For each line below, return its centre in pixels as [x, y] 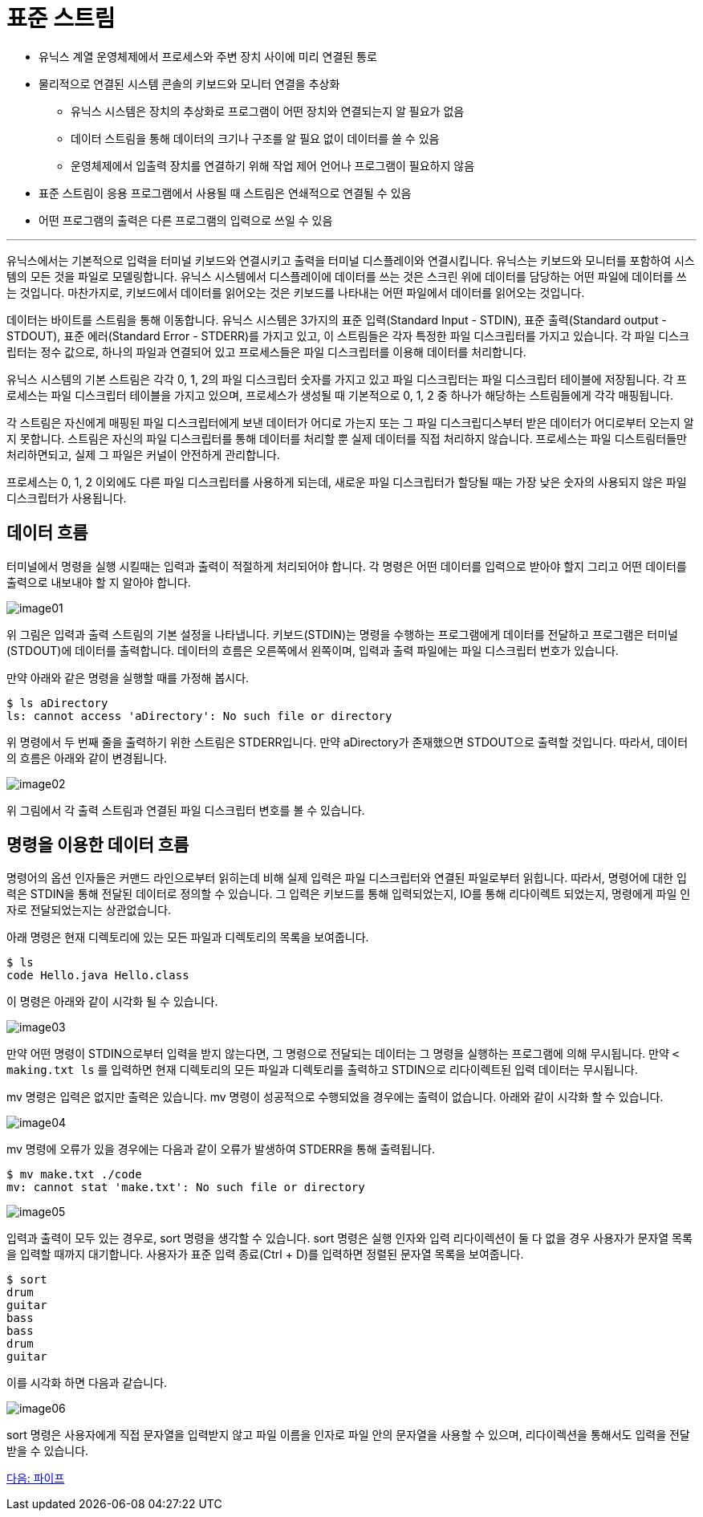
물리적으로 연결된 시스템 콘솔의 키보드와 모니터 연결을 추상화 [189, 83]
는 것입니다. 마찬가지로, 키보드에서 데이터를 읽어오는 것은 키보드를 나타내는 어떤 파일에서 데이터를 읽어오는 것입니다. [296, 292]
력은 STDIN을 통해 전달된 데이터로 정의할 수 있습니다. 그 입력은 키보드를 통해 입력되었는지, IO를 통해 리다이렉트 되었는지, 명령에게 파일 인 [349, 894]
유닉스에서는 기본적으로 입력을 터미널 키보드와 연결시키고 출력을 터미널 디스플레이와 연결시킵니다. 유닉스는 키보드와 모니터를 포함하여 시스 [351, 260]
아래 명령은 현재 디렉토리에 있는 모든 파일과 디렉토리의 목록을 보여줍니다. [188, 937]
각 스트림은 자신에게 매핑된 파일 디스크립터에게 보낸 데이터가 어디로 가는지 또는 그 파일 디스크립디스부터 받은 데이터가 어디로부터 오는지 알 [350, 422]
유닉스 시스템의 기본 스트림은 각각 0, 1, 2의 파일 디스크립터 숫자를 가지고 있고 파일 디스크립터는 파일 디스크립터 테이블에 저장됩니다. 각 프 [347, 379]
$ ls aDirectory [57, 703]
